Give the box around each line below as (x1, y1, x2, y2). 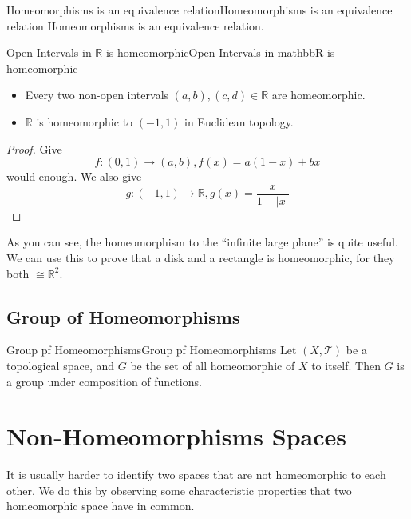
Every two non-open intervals (25, 86, 169, 103)
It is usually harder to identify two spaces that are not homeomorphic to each (6, 466, 386, 483)
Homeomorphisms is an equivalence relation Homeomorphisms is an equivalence (6, 2, 393, 18)
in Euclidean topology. (184, 113, 294, 130)
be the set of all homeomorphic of (130, 357, 295, 373)
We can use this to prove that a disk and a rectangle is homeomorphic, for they (6, 250, 395, 265)
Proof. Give (6, 140, 62, 157)
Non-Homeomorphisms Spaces (6, 420, 346, 453)
